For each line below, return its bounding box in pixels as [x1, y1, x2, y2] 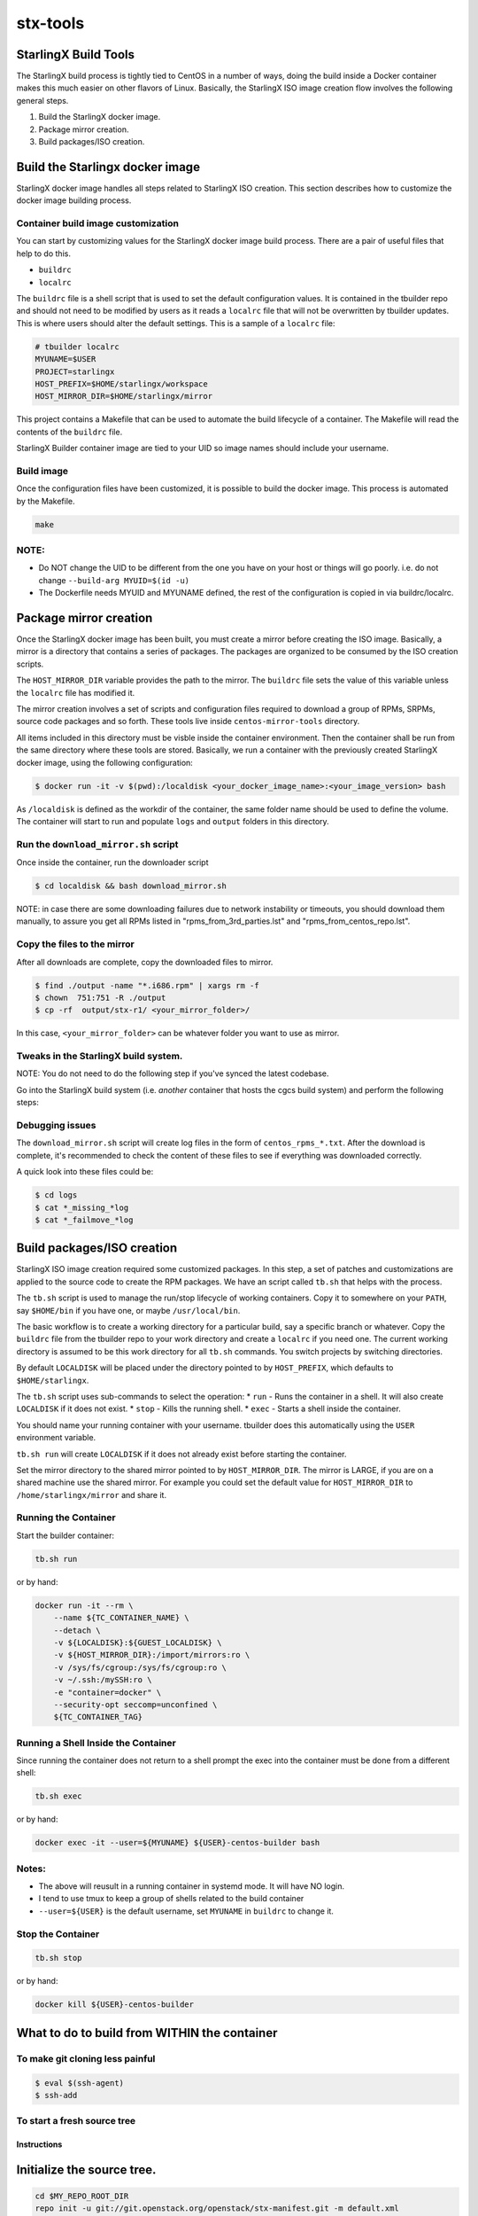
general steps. [16, 95, 69, 105]
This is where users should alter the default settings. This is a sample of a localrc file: [16, 317, 335, 328]
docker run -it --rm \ [35, 1600, 134, 1611]
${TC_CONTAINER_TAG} [53, 1712, 143, 1722]
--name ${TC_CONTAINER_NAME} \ [53, 1613, 189, 1623]
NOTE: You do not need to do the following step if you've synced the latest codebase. [16, 1068, 329, 1079]
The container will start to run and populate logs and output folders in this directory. [16, 815, 329, 826]
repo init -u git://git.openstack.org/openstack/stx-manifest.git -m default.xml [35, 2204, 400, 2213]
